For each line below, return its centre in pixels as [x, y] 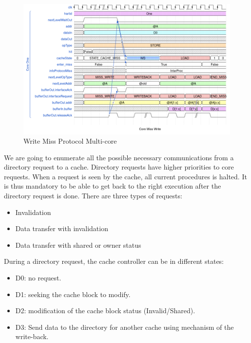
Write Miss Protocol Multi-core [70, 141]
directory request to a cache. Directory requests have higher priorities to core [119, 167]
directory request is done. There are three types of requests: [93, 196]
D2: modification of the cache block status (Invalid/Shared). [105, 311]
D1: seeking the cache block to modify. [73, 294]
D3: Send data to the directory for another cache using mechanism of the [125, 327]
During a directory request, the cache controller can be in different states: [114, 261]
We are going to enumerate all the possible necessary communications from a [119, 157]
